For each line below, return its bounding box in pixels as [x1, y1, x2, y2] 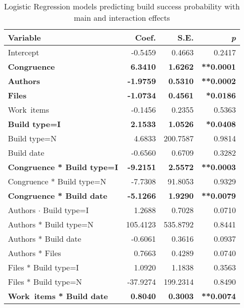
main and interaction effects [74, 12, 170, 23]
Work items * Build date [8, 290, 108, 302]
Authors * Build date [8, 233, 81, 244]
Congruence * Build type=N [8, 176, 106, 187]
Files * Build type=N [8, 276, 82, 287]
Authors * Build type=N [8, 219, 94, 230]
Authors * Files [8, 247, 61, 259]
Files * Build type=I [8, 262, 79, 273]
